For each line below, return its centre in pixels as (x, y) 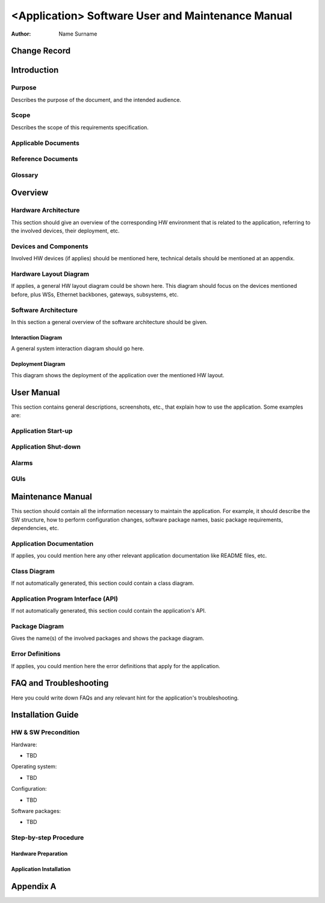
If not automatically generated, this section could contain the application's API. (109, 611)
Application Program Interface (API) (65, 599)
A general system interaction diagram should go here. (78, 349)
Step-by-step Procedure (48, 838)
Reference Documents (45, 159)
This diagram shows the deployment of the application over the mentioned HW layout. (118, 375)
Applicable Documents (45, 143)
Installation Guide (45, 715)
